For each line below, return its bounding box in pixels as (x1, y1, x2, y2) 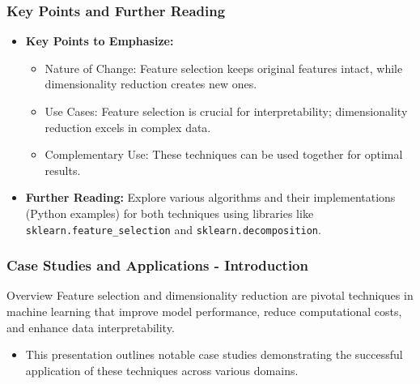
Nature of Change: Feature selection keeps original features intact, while (45, 59, 403, 76)
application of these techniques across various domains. (25, 361, 299, 378)
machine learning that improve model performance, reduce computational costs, (6, 303, 402, 320)
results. (45, 161, 81, 178)
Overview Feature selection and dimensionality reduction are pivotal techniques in (6, 287, 414, 304)
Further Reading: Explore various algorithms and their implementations (25, 189, 396, 206)
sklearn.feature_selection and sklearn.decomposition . (25, 220, 321, 237)
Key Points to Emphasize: (25, 32, 174, 49)
